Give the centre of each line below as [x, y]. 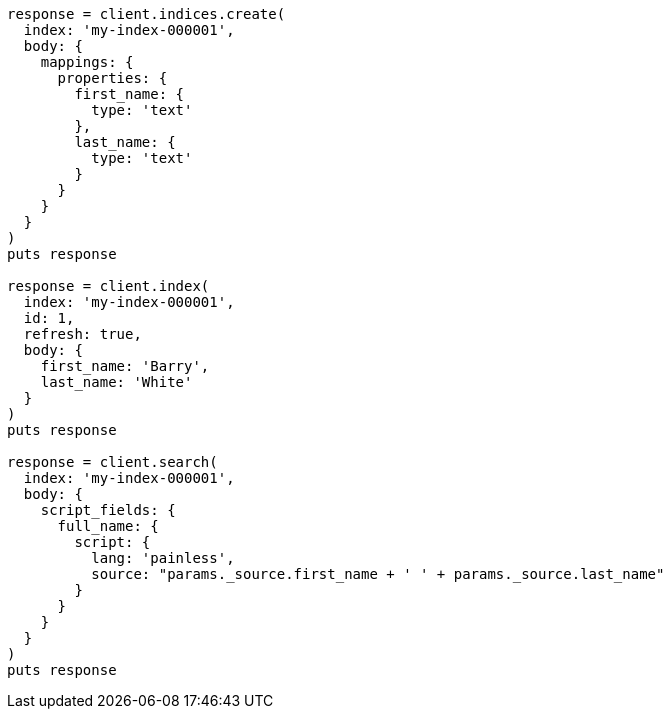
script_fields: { [108, 510]
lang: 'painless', [163, 558]
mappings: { [87, 62]
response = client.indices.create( [146, 14]
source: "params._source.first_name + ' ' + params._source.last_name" [378, 574]
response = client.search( [112, 462]
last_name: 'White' [116, 382]
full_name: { [108, 526]
